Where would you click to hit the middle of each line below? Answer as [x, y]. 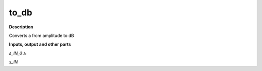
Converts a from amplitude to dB [41, 35]
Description [21, 27]
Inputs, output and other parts [40, 44]
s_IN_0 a [17, 53]
